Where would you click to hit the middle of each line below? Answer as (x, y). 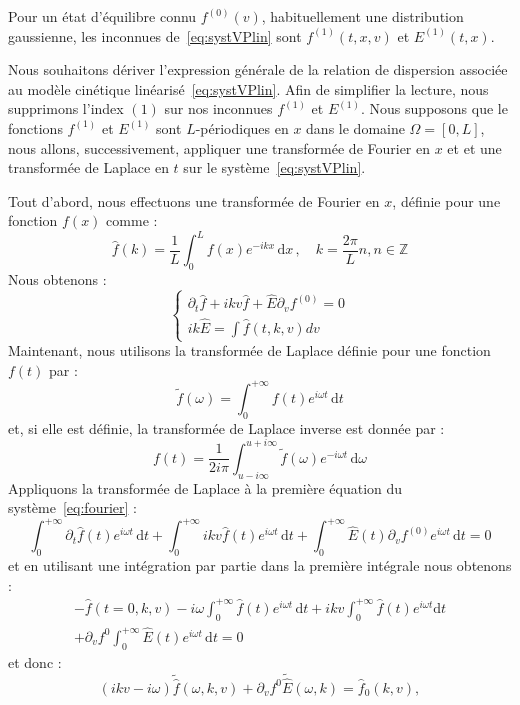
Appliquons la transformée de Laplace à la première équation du (205, 487)
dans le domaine (355, 127)
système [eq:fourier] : (72, 507)
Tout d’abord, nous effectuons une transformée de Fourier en (194, 200)
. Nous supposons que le (434, 108)
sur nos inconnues (218, 108)
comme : (132, 220)
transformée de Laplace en (88, 167)
